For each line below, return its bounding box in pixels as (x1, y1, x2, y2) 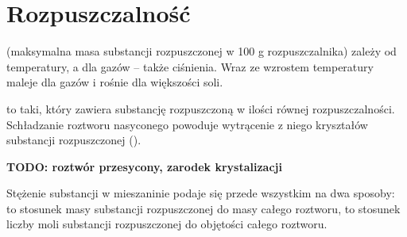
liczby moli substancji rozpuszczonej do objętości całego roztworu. (6, 216, 328, 232)
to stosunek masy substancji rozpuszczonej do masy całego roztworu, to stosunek (6, 200, 401, 216)
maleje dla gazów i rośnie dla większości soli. (6, 74, 223, 90)
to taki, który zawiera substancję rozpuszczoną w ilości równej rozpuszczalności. (6, 100, 395, 117)
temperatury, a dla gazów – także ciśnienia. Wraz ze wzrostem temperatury (6, 58, 374, 75)
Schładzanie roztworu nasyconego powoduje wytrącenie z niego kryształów (6, 116, 368, 132)
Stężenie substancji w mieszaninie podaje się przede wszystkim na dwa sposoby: (6, 185, 395, 201)
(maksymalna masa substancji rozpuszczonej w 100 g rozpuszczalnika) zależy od (6, 43, 397, 59)
